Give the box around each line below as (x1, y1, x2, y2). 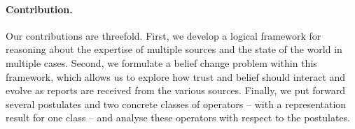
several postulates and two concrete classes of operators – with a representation (6, 96, 347, 111)
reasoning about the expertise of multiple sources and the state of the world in (6, 42, 342, 56)
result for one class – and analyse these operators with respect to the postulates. (6, 110, 351, 125)
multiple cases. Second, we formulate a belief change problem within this (6, 55, 317, 70)
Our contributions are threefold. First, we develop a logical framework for (6, 28, 321, 43)
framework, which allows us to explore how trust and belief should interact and (6, 69, 346, 84)
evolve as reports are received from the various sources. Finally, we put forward (6, 83, 346, 98)
